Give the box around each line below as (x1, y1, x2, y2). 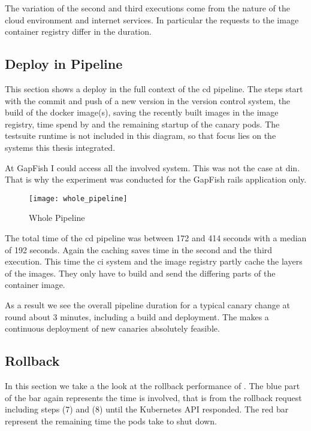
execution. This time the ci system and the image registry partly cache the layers (5, 255, 303, 268)
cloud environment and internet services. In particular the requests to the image (5, 13, 299, 26)
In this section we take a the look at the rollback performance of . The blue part (5, 379, 300, 391)
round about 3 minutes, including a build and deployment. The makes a (5, 310, 269, 323)
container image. (5, 278, 65, 291)
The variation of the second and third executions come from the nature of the (5, 2, 290, 14)
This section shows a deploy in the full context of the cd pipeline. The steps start (5, 82, 303, 95)
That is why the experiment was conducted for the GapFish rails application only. (5, 173, 307, 186)
